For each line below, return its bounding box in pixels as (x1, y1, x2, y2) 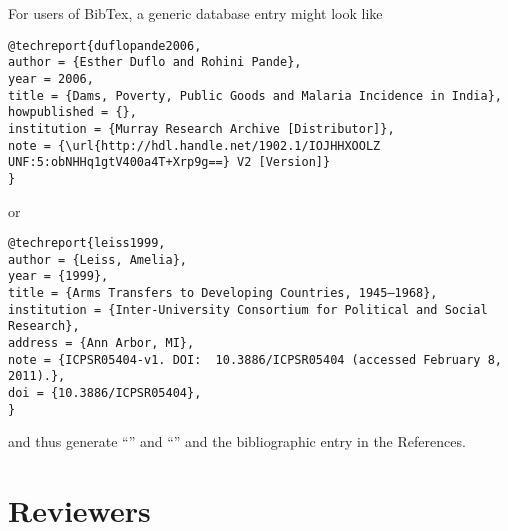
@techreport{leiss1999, (8, 236, 166, 251)
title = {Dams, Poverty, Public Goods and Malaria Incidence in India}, (8, 88, 502, 103)
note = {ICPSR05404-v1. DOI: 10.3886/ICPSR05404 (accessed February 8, (8, 352, 502, 367)
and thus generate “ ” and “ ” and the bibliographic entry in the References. (8, 431, 466, 452)
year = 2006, (8, 71, 94, 86)
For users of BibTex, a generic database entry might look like (8, 3, 383, 23)
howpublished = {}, (8, 105, 137, 120)
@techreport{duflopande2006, (8, 38, 202, 53)
